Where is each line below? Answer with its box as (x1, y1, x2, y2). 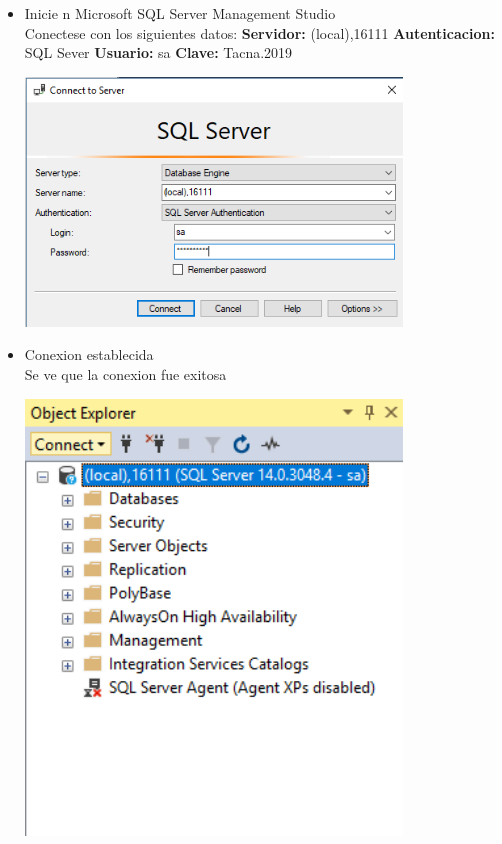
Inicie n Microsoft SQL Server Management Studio (24, 3, 336, 23)
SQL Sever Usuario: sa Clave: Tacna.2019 (24, 42, 293, 63)
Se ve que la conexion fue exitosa (24, 364, 227, 385)
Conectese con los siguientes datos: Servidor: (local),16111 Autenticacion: (24, 22, 495, 43)
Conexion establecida (24, 344, 154, 365)
